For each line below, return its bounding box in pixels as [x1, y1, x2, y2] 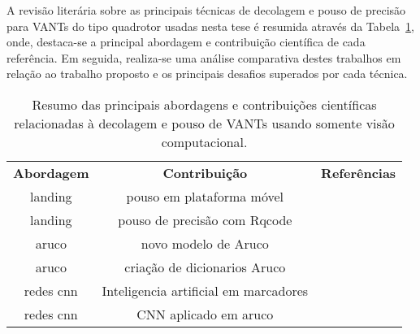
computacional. [161, 132, 248, 151]
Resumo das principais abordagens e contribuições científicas [32, 94, 377, 114]
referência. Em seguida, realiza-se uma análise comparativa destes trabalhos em [6, 49, 401, 66]
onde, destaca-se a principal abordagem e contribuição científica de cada [6, 33, 366, 50]
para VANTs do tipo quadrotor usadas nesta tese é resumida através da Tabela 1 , [6, 17, 415, 34]
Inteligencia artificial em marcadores [102, 280, 309, 300]
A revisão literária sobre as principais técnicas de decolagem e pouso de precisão [6, 2, 406, 18]
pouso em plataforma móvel [126, 186, 284, 206]
